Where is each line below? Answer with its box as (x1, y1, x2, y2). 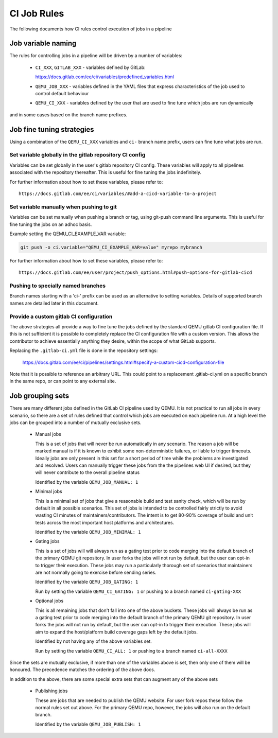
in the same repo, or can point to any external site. (9, 378, 116, 384)
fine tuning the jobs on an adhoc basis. (9, 221, 92, 227)
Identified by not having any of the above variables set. (35, 638, 152, 644)
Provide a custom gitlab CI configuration (9, 313, 113, 320)
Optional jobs (35, 598, 64, 604)
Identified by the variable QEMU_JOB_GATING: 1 (35, 579, 138, 585)
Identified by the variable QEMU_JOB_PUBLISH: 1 (35, 721, 141, 727)
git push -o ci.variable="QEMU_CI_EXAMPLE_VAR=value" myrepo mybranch (20, 244, 203, 250)
